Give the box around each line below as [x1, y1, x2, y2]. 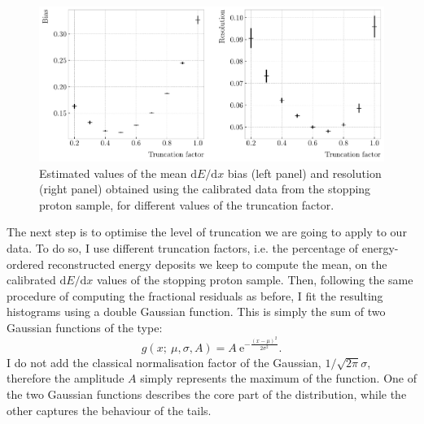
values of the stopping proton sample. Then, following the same [97, 271, 413, 288]
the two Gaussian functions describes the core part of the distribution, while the [7, 385, 407, 402]
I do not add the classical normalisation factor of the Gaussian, [7, 353, 321, 370]
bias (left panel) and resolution [227, 164, 382, 181]
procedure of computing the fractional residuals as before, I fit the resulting [7, 287, 383, 304]
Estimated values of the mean [39, 164, 187, 181]
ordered [7, 255, 44, 272]
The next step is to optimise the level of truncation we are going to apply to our [7, 223, 407, 240]
